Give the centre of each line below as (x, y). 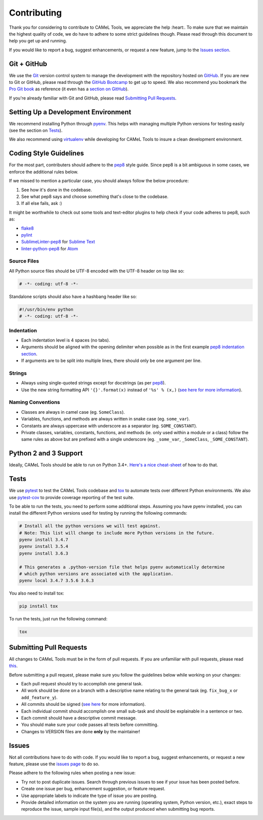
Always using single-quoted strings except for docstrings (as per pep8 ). (94, 383)
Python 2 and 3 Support (46, 453)
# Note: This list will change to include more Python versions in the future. (117, 533)
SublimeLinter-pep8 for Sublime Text (58, 242)
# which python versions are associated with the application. (96, 574)
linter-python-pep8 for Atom (49, 248)
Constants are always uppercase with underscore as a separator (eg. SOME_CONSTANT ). (109, 426)
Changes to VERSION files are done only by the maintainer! (81, 731)
